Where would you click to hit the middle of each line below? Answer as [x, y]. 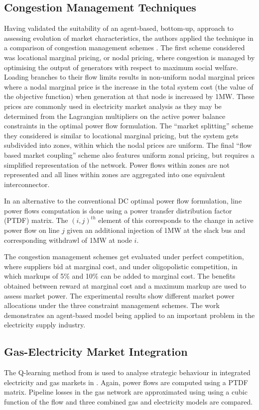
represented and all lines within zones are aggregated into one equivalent [115, 174]
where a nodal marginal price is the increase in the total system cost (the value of [129, 86]
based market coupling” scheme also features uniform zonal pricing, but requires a [129, 154]
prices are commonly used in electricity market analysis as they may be [113, 106]
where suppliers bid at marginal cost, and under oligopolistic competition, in [121, 266]
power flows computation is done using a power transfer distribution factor [118, 210]
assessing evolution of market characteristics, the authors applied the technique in [129, 38]
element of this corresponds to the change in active [176, 220]
